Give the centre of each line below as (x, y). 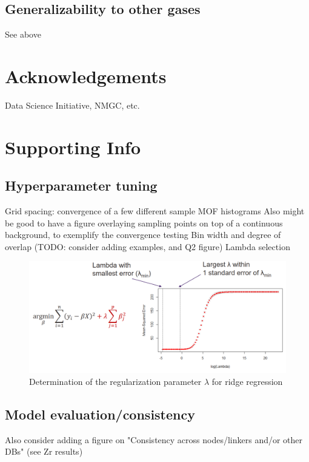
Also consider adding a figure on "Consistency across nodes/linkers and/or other (154, 439)
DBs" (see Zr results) (44, 451)
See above (23, 34)
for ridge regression (247, 381)
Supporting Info (73, 147)
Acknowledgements (86, 76)
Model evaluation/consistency (100, 414)
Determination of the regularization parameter (115, 381)
